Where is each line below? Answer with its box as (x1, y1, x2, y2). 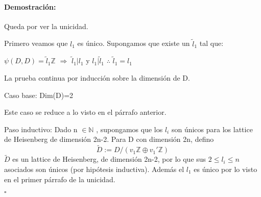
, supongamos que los (96, 124, 163, 134)
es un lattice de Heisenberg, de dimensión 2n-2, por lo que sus (12, 154, 206, 164)
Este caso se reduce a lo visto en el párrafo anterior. (4, 107, 167, 117)
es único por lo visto (194, 164, 257, 175)
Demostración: (4, 1, 56, 12)
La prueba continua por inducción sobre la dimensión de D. (4, 72, 190, 83)
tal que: (199, 38, 224, 48)
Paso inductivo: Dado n (4, 124, 78, 134)
